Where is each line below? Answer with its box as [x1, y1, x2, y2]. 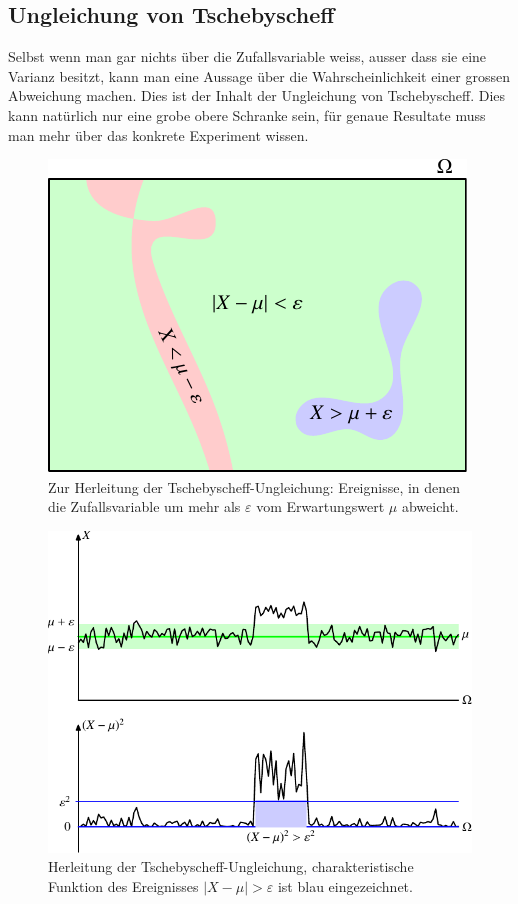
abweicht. [401, 496, 459, 517]
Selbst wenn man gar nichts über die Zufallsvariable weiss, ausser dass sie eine [8, 46, 487, 67]
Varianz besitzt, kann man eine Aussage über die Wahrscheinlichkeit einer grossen [8, 65, 510, 86]
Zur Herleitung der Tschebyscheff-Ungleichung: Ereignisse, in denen [48, 476, 461, 497]
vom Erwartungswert [256, 496, 385, 517]
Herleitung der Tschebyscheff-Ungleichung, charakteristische [48, 856, 414, 877]
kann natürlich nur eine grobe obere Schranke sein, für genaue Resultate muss [8, 104, 486, 125]
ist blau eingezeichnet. [277, 875, 413, 896]
